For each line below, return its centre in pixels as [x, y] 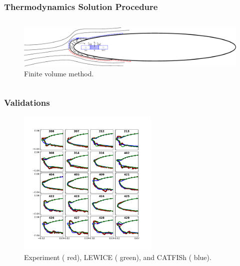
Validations [27, 103]
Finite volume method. [59, 73]
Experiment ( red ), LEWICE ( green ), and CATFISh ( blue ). [118, 257]
